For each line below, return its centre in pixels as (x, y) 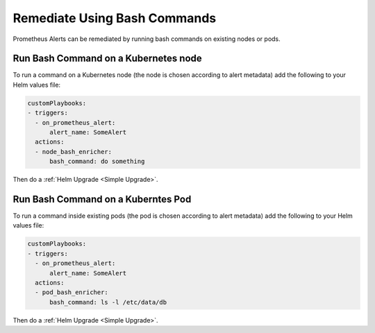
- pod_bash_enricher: (72, 292)
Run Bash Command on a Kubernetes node (108, 59)
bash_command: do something (97, 162)
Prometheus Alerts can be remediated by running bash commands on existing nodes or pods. (147, 39)
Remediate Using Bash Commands (115, 18)
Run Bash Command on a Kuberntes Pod (102, 199)
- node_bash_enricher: (74, 152)
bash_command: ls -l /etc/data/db (108, 302)
